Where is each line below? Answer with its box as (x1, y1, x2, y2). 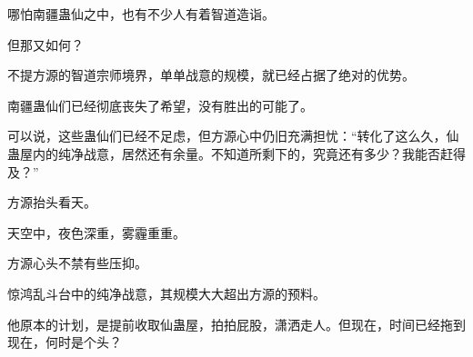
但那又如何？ (7, 35, 84, 54)
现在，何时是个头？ (7, 332, 122, 352)
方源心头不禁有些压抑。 (7, 253, 147, 273)
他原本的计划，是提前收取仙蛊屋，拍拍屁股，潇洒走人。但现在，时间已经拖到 (7, 314, 466, 333)
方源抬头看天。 (7, 193, 96, 212)
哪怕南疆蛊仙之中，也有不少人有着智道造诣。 (7, 5, 275, 23)
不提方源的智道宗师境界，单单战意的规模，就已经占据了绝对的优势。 (7, 65, 415, 84)
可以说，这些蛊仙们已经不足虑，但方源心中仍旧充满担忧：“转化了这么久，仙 (7, 126, 459, 145)
